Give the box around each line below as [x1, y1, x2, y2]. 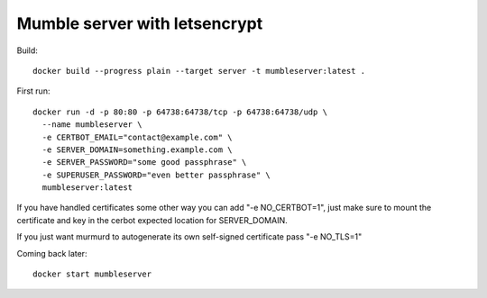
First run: [16, 86, 51, 96]
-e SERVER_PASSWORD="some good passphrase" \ [41, 158, 247, 167]
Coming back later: [16, 248, 87, 258]
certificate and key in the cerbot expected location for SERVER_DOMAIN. [16, 214, 288, 225]
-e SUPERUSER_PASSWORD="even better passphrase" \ [41, 169, 271, 180]
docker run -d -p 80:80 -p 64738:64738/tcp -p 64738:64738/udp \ [32, 106, 328, 117]
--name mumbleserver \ [41, 120, 142, 130]
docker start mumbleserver [32, 269, 152, 279]
